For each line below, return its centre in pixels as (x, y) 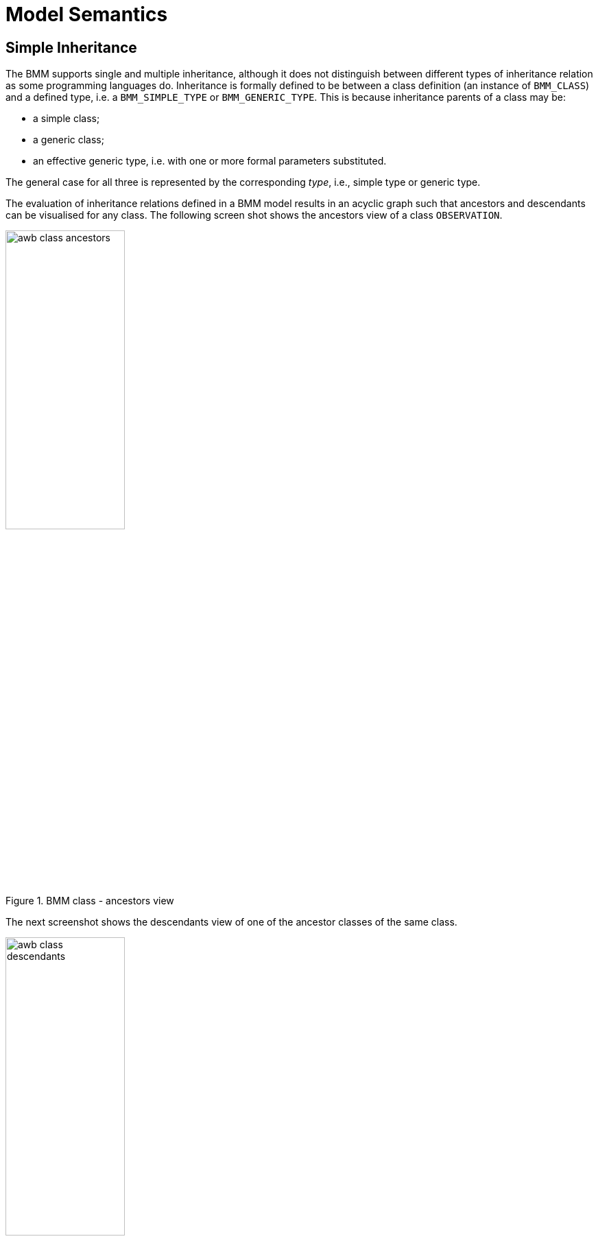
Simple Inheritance (71, 47)
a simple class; (67, 119)
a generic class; (69, 140)
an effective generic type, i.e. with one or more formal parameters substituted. (210, 161)
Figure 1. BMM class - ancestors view (90, 900)
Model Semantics (87, 14)
